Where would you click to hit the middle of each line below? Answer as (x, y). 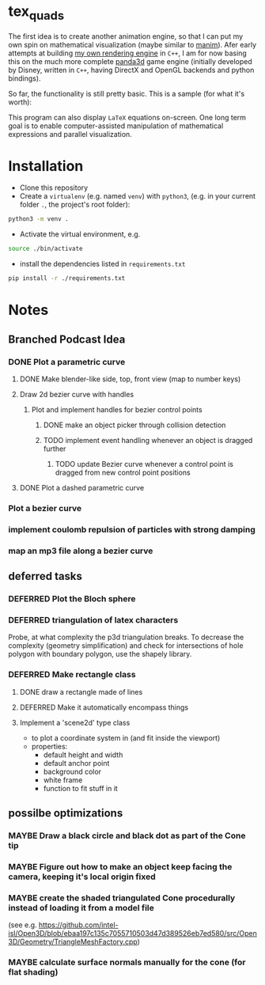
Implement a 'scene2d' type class (75, 722)
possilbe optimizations (66, 813)
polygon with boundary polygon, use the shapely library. (100, 654)
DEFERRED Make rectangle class (72, 675)
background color (72, 771)
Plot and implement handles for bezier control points (117, 409)
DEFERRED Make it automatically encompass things (104, 707)
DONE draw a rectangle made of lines (81, 691)
